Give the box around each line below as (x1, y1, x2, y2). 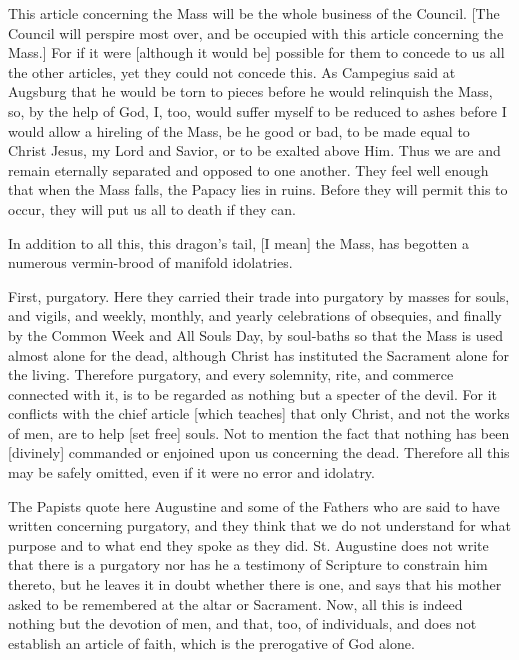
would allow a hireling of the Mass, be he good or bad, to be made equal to (8, 120, 470, 141)
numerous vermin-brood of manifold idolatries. (8, 252, 293, 273)
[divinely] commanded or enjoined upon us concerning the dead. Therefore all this (8, 442, 510, 463)
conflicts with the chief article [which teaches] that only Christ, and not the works (8, 403, 510, 424)
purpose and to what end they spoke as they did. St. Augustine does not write (8, 534, 489, 555)
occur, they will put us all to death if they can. (8, 198, 296, 219)
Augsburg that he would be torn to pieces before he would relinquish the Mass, (8, 81, 493, 102)
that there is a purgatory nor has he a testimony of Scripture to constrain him (8, 554, 488, 575)
